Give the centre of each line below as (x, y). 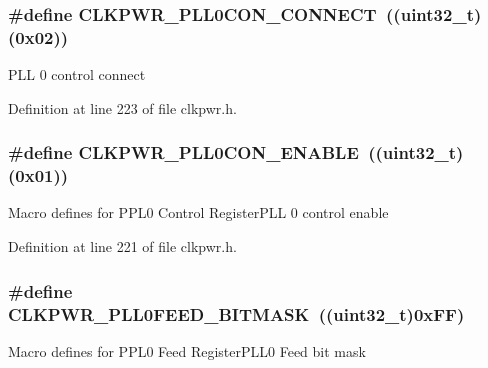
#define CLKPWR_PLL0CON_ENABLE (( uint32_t (232, 152)
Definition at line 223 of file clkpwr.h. (122, 107)
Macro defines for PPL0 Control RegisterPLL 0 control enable (198, 212)
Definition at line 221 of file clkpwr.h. (122, 246)
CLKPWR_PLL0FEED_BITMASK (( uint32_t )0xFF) (236, 313)
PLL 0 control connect (77, 74)
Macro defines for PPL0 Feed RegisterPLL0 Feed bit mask (187, 350)
